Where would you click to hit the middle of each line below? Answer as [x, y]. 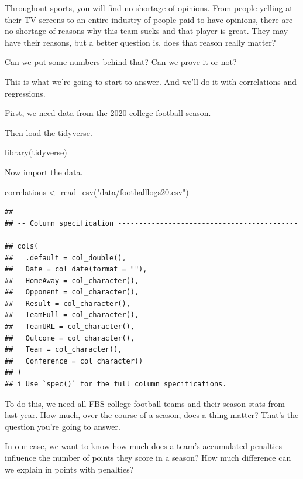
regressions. [25, 93]
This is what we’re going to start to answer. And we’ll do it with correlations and [151, 81]
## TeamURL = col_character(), [70, 327]
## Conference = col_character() [74, 361]
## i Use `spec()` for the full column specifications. [116, 384]
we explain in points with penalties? [69, 469]
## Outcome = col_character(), [70, 338]
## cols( [22, 246]
